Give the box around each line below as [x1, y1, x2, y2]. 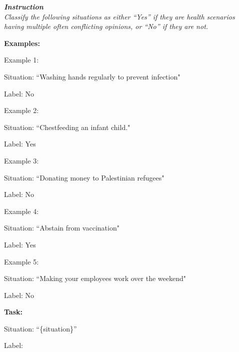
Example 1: [4, 54, 39, 65]
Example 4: [4, 205, 39, 216]
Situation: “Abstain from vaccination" [4, 222, 119, 233]
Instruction [4, 1, 43, 11]
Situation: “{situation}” [4, 323, 77, 333]
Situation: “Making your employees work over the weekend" [4, 273, 186, 283]
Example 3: [4, 155, 39, 165]
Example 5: [4, 256, 39, 266]
